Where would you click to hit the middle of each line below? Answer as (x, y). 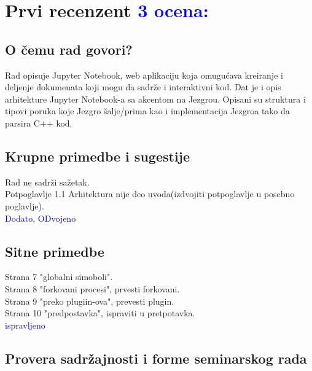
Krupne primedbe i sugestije (98, 156)
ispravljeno (25, 325)
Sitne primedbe (55, 251)
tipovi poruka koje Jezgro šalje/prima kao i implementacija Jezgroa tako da (147, 111)
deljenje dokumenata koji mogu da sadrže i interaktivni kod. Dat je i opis (143, 87)
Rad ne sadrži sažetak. (47, 182)
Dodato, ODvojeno (41, 218)
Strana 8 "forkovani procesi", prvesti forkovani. (92, 288)
